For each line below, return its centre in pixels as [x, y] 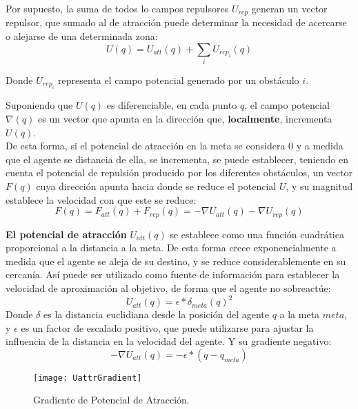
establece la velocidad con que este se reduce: [101, 199]
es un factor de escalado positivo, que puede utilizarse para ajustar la [167, 327]
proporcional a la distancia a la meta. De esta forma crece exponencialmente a [171, 248]
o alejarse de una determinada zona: [82, 36]
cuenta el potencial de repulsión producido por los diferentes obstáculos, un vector [179, 172]
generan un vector [289, 8]
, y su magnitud [319, 186]
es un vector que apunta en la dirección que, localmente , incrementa [185, 118]
